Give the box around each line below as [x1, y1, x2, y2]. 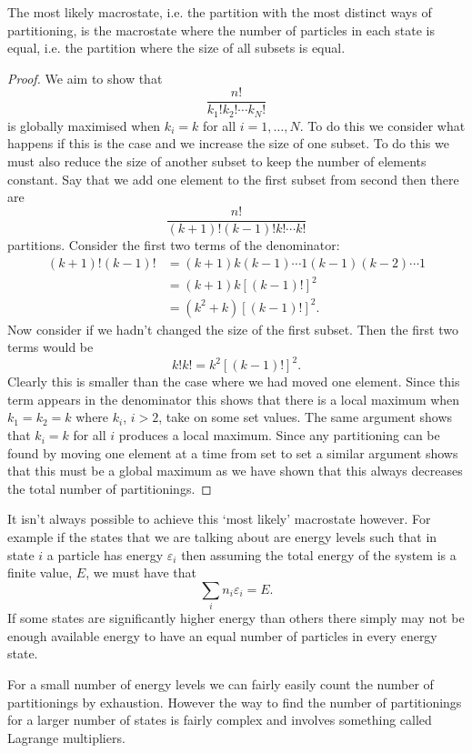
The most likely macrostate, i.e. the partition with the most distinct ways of [7, 3, 432, 21]
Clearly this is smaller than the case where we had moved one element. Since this [7, 372, 460, 391]
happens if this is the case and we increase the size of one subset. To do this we [7, 134, 449, 153]
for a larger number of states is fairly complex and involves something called [7, 710, 432, 729]
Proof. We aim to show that [7, 68, 163, 87]
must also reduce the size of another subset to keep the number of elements [7, 152, 427, 171]
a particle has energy [46, 545, 164, 564]
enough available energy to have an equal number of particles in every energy [7, 626, 437, 645]
